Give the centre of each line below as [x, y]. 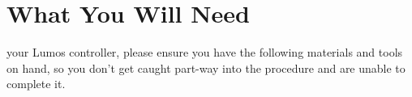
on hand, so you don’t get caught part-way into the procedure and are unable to [206, 67]
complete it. [36, 84]
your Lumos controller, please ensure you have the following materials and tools [205, 52]
